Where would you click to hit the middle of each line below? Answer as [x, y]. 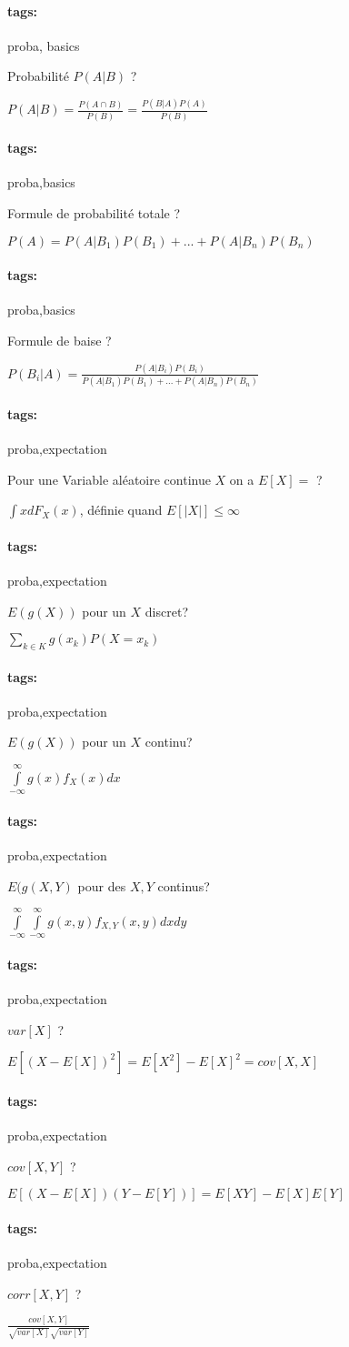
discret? [166, 611]
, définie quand [121, 510]
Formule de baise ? [60, 340]
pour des [102, 885]
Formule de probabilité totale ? [94, 213]
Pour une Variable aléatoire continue [109, 479]
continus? [184, 885]
